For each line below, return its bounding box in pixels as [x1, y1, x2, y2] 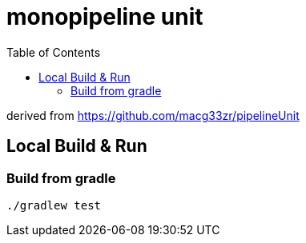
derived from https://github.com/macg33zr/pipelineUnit [6, 108, 300, 122]
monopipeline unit [6, 3, 203, 30]
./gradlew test [6, 198, 102, 212]
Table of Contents [6, 45, 101, 59]
